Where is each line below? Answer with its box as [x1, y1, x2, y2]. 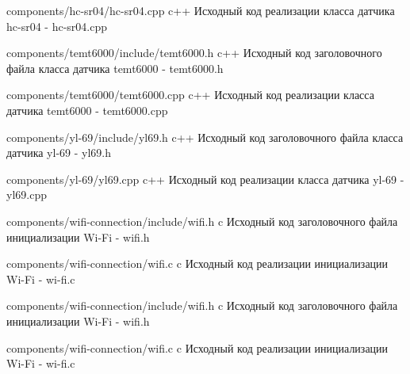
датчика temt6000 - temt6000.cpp [6, 101, 168, 118]
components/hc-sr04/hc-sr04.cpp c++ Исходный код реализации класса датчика [6, 2, 395, 18]
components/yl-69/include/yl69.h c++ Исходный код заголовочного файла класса [6, 128, 404, 145]
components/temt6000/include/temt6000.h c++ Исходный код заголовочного [6, 44, 382, 61]
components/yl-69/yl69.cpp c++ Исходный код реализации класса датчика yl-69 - [6, 170, 404, 187]
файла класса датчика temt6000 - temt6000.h [6, 59, 224, 76]
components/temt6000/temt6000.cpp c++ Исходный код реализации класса [6, 86, 374, 103]
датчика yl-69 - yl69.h [6, 144, 111, 161]
